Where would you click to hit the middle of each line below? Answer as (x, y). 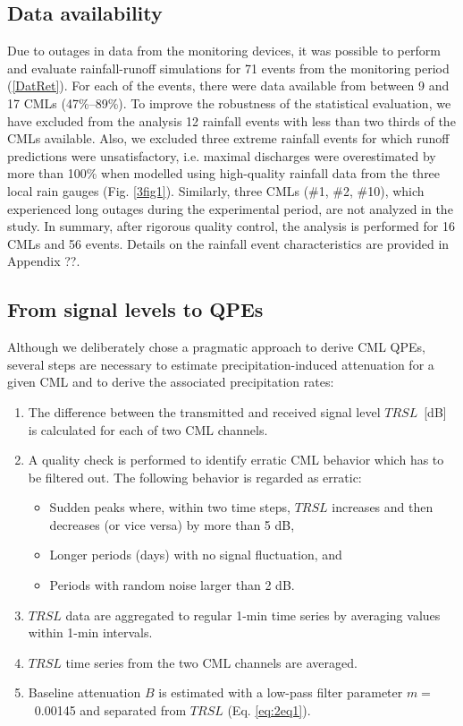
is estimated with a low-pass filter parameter (281, 692)
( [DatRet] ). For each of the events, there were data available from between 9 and (228, 85)
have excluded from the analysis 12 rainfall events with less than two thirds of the (231, 120)
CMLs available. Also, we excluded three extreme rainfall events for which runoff (228, 138)
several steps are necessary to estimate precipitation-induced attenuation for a (221, 364)
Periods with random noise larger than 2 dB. (172, 585)
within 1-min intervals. (90, 632)
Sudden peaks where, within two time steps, (170, 507)
